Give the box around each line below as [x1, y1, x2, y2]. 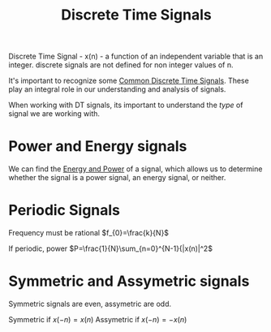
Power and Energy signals [8, 137, 187, 156]
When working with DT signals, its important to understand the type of [8, 100, 243, 110]
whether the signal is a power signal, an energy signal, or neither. [8, 173, 226, 183]
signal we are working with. [8, 109, 100, 119]
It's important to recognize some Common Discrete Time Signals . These [8, 75, 249, 86]
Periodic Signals [8, 201, 120, 220]
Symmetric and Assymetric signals [8, 272, 250, 291]
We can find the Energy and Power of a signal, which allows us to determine [8, 164, 263, 174]
